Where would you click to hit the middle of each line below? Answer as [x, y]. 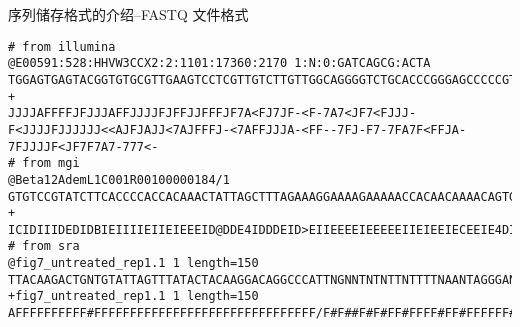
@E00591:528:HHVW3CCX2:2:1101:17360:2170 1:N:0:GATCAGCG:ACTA [219, 63]
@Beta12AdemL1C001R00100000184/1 [119, 179]
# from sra [44, 246]
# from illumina [62, 46]
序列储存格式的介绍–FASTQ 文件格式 [128, 14]
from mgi [51, 163]
